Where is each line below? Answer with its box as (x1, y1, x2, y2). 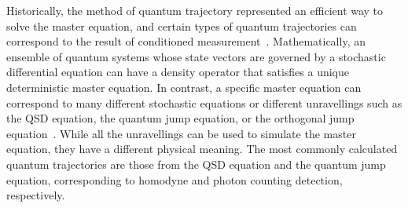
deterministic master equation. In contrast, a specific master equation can (6, 78, 362, 95)
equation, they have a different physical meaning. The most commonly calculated (6, 140, 398, 157)
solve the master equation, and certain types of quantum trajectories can (6, 17, 357, 34)
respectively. (6, 187, 65, 203)
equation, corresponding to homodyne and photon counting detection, (6, 171, 343, 188)
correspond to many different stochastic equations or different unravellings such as (6, 94, 402, 111)
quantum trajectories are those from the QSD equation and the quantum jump (6, 155, 386, 172)
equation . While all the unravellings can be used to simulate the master (6, 125, 356, 141)
